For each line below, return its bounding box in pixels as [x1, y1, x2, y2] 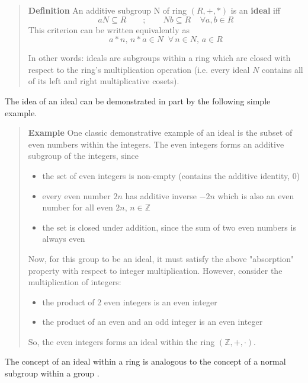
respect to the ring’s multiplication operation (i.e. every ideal [28, 63, 250, 75]
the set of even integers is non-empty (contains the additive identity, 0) [42, 169, 300, 181]
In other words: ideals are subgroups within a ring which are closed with [28, 52, 291, 64]
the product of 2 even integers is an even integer [42, 295, 217, 308]
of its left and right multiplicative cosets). [28, 75, 179, 87]
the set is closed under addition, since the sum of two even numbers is [42, 221, 296, 233]
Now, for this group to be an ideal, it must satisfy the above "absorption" [28, 252, 294, 264]
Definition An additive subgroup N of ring [28, 4, 187, 16]
